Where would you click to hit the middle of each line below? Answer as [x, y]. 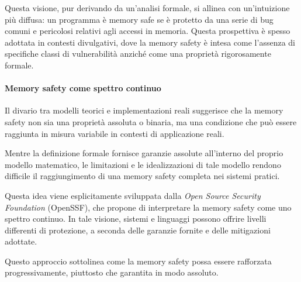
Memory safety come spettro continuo [83, 88]
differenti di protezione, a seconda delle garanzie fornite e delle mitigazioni [138, 230]
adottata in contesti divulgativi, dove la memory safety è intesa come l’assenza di [150, 42]
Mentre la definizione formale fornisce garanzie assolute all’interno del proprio [144, 153]
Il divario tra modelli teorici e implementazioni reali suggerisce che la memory [144, 110]
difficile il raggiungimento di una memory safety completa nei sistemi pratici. [142, 176]
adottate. [21, 241]
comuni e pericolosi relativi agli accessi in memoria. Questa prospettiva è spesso [148, 31]
